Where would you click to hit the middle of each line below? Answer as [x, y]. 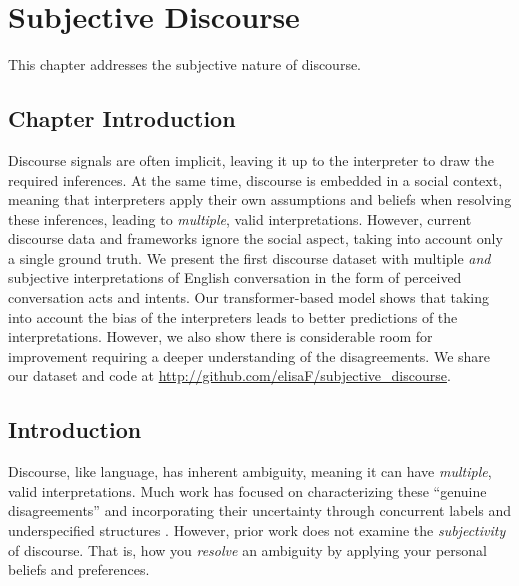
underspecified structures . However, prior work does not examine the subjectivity [257, 530]
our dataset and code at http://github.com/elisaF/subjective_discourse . [229, 375]
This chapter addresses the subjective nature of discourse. [185, 64]
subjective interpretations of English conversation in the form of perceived [235, 277]
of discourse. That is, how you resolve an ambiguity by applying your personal [247, 549]
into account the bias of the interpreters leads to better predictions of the [233, 316]
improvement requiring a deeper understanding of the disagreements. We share [249, 355]
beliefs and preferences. [79, 569]
